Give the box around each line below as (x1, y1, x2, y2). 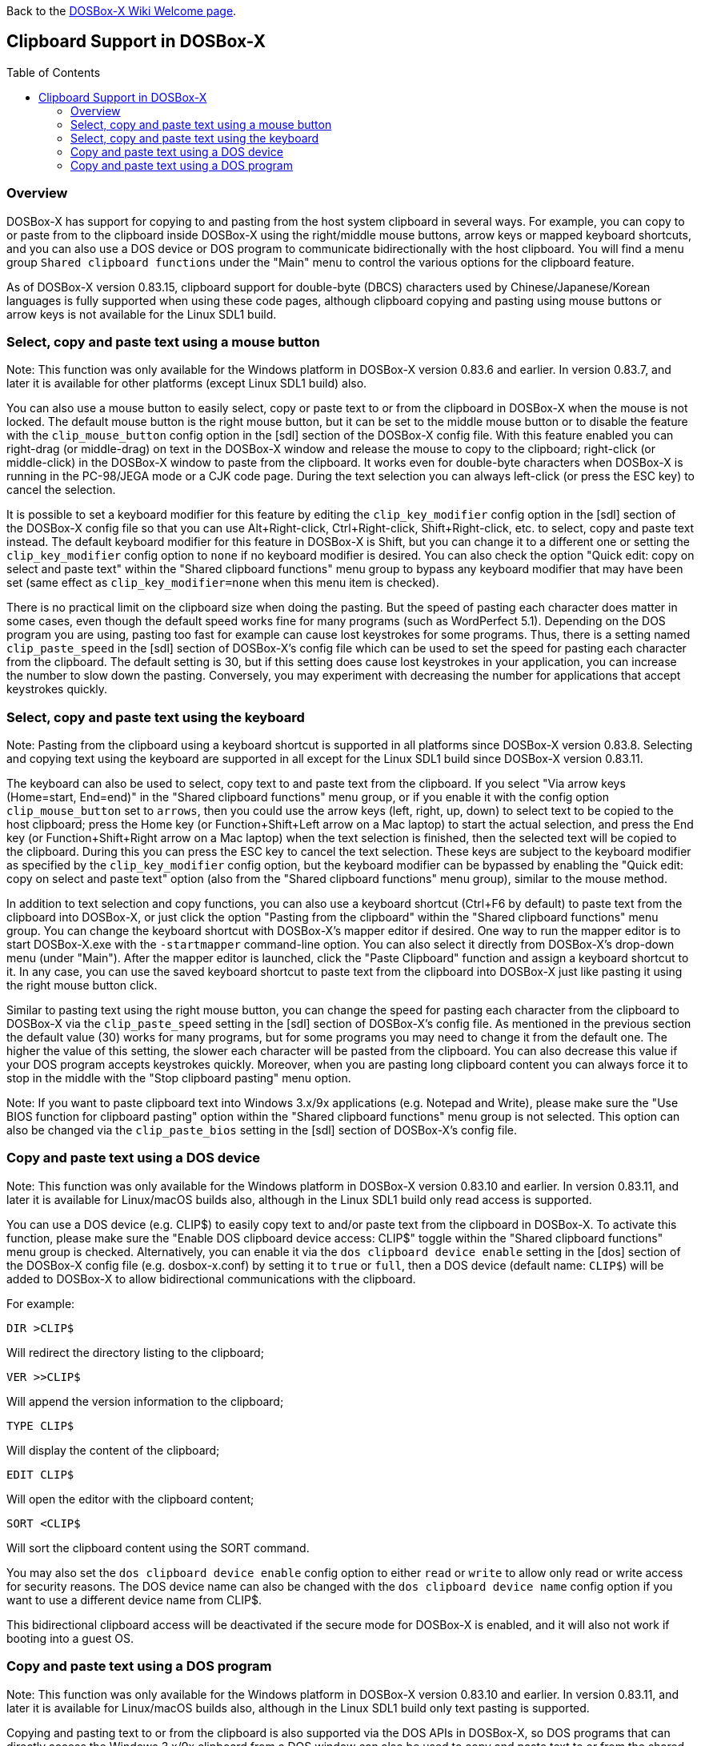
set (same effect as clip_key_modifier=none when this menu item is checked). (6, 576, 439, 590)
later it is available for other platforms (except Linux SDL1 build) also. (6, 376, 367, 391)
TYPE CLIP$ (6, 1419, 74, 1432)
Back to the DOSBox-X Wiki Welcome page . (6, 4, 237, 18)
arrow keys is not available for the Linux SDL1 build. (6, 307, 277, 321)
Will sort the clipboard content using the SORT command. (6, 1540, 310, 1555)
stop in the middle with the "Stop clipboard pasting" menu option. (6, 1071, 351, 1086)
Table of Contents (6, 65, 101, 79)
